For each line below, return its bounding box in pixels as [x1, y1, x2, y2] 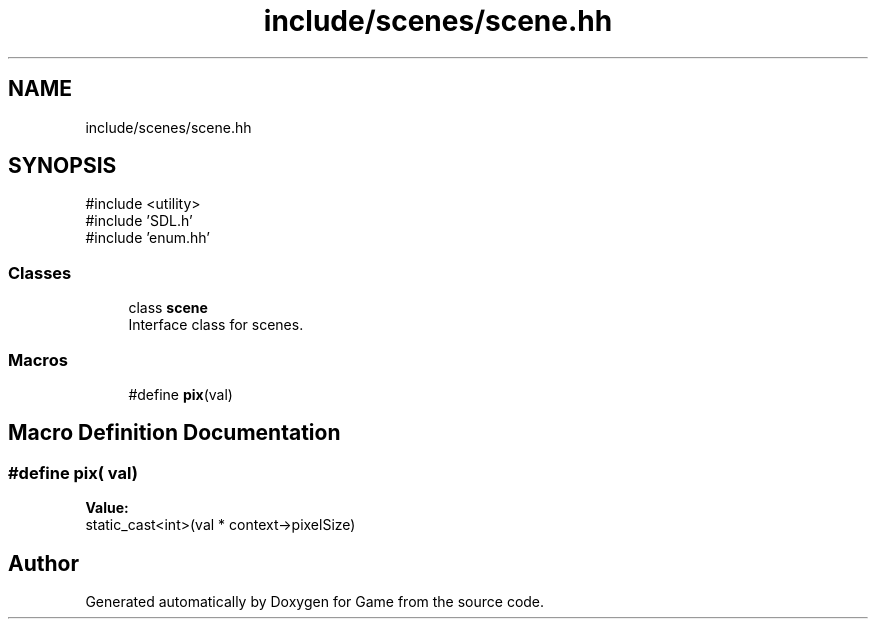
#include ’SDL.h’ [85, 212, 193, 230]
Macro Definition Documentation [8, 420, 341, 446]
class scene [128, 299, 208, 317]
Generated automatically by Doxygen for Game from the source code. [85, 593, 545, 610]
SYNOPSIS [8, 153, 117, 179]
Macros [8, 349, 68, 370]
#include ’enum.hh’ [85, 229, 210, 247]
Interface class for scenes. [128, 316, 304, 334]
